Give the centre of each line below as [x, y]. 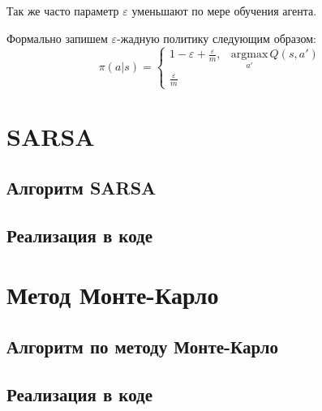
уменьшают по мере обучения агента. [224, 11]
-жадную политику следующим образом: [217, 38]
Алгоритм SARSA [82, 188]
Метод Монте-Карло [113, 295]
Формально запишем [57, 38]
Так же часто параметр [63, 11]
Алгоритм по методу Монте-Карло [142, 347]
